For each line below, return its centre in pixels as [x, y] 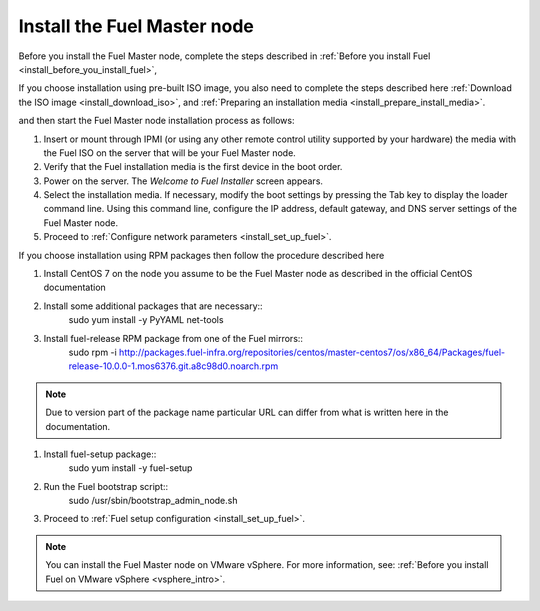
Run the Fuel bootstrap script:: [106, 486]
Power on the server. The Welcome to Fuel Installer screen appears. [183, 181]
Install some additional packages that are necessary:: [153, 306]
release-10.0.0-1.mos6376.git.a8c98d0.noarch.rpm [173, 366]
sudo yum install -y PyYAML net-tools [146, 320]
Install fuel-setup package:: [100, 454]
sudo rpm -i [92, 352]
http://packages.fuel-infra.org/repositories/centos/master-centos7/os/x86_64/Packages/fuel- [312, 352]
